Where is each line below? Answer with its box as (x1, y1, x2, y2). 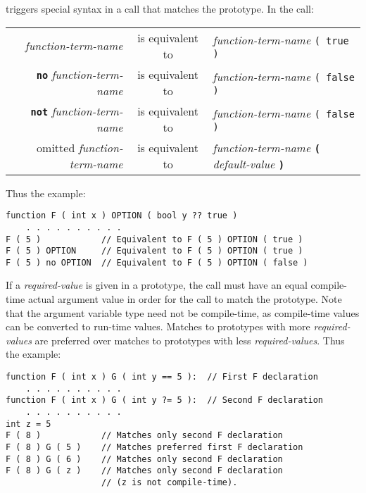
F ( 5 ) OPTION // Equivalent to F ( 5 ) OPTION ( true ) (6, 246, 303, 256)
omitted (37, 139, 75, 156)
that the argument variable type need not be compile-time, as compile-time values (6, 305, 360, 320)
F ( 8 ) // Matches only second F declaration (6, 430, 283, 441)
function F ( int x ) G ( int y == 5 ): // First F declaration (6, 372, 318, 382)
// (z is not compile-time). (101, 477, 238, 487)
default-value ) (213, 155, 284, 172)
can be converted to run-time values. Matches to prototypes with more (6, 319, 310, 334)
